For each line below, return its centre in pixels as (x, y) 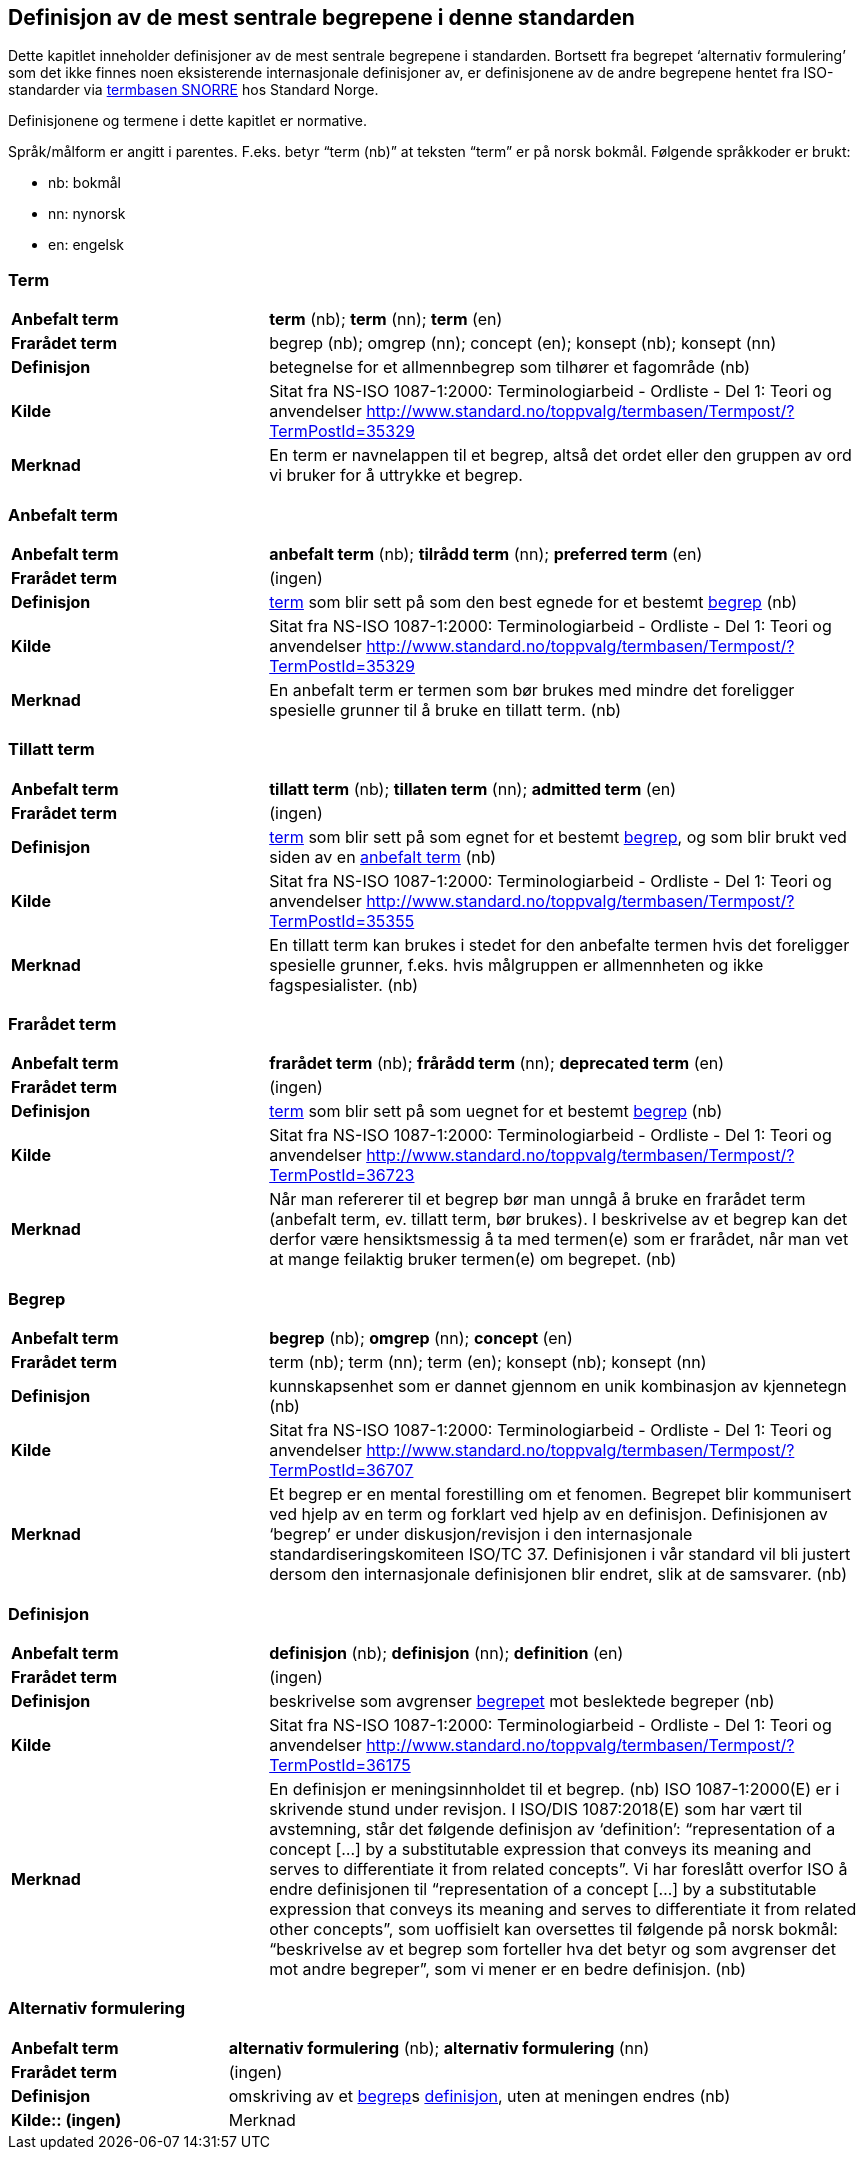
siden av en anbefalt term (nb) (383, 856)
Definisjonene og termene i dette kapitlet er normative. (188, 121)
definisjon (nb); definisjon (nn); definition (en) (446, 1652)
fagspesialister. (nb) (344, 984)
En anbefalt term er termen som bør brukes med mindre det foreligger (532, 689)
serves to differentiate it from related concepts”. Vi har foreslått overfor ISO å (558, 1868)
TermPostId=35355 (342, 920)
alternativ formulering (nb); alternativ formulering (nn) (439, 2047)
